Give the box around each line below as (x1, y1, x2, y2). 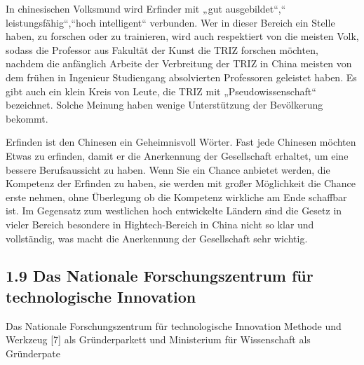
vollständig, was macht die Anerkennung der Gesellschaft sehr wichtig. (6, 230, 308, 245)
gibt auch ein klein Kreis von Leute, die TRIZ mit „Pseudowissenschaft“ (6, 83, 316, 98)
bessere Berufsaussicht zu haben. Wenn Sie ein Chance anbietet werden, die (6, 162, 330, 177)
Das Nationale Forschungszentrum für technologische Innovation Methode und (6, 318, 342, 333)
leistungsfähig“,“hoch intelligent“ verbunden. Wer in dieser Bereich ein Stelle (6, 15, 335, 29)
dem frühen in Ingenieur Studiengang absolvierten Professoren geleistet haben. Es (6, 69, 357, 84)
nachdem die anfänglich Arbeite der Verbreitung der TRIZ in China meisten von (6, 56, 352, 71)
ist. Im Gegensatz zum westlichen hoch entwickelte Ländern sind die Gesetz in (6, 203, 342, 218)
